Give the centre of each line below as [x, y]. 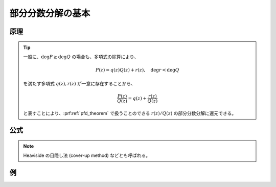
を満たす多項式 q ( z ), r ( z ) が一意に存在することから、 [79, 83]
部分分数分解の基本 [50, 13]
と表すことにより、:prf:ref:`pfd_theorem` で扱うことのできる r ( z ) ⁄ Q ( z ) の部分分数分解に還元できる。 [130, 113]
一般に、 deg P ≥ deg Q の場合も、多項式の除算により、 [81, 57]
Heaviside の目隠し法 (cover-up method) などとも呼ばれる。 [87, 155]
